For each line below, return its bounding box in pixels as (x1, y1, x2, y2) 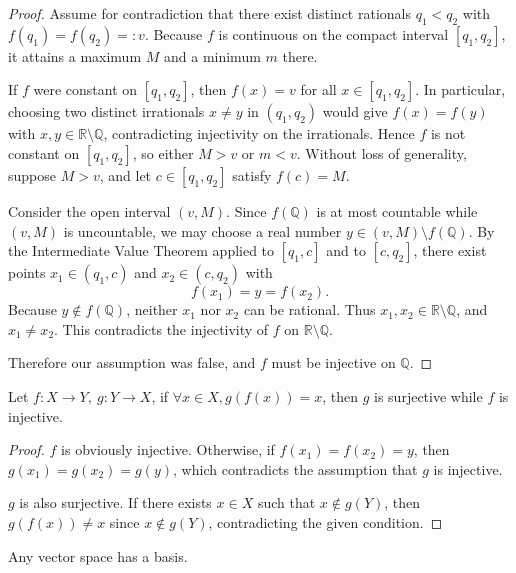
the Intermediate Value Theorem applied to (8, 240, 275, 261)
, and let (99, 164, 152, 185)
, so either (132, 142, 194, 163)
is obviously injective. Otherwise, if (61, 439, 275, 460)
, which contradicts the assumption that (173, 458, 418, 479)
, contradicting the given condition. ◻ (208, 511, 443, 532)
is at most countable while (316, 200, 478, 221)
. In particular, (415, 79, 506, 100)
